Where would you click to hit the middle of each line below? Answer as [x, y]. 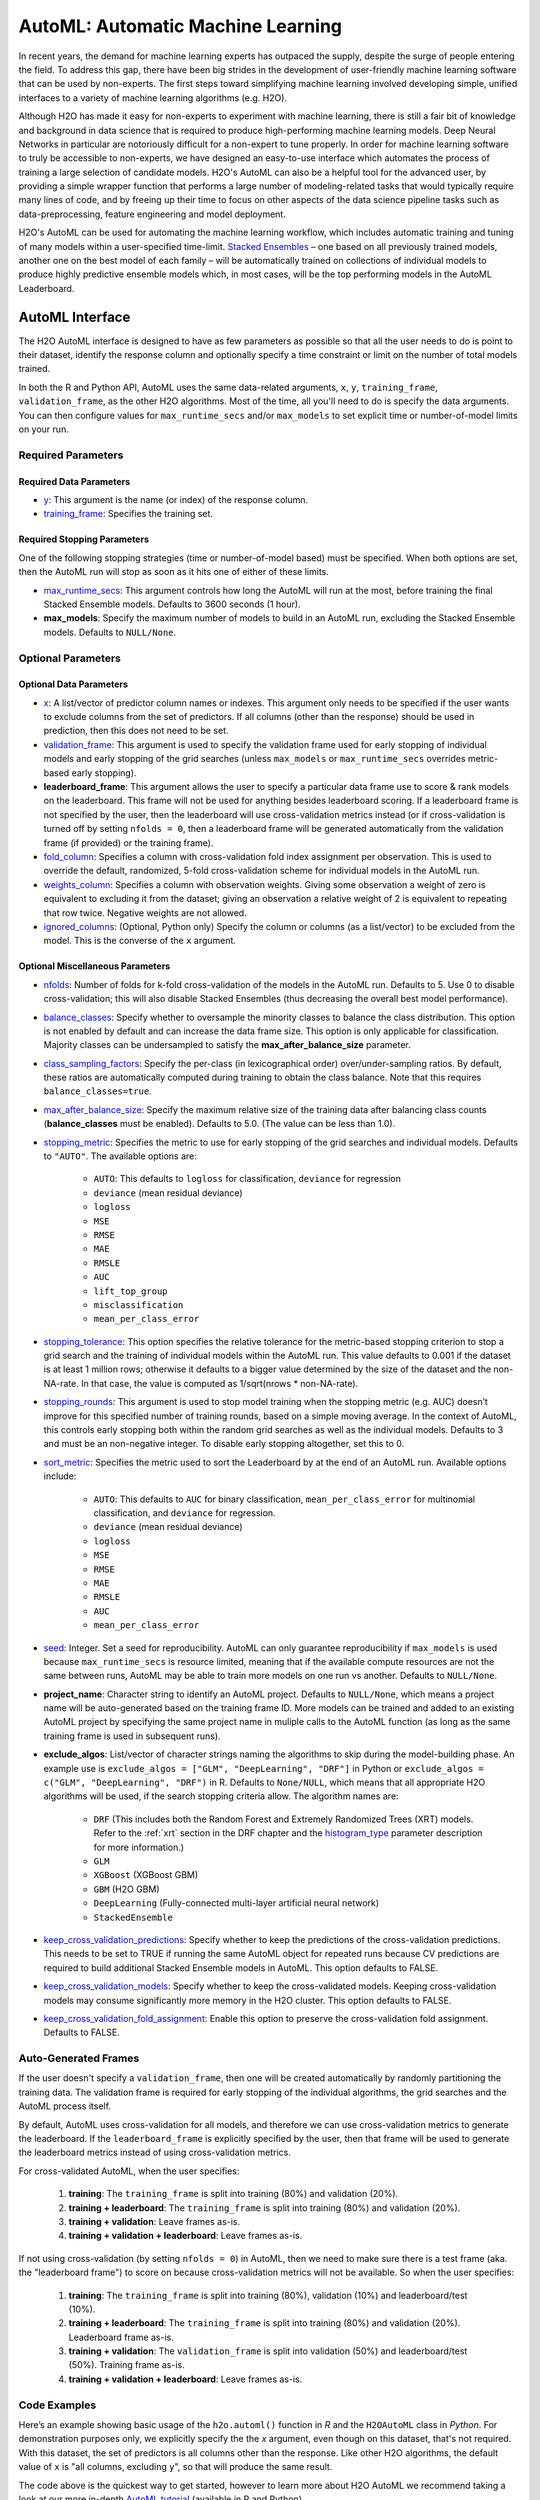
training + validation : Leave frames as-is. [154, 2221]
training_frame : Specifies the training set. [128, 514]
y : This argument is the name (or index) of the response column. [176, 499]
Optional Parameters [70, 658]
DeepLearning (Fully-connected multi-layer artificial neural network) [236, 1903]
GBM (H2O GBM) [126, 1889]
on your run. [43, 429]
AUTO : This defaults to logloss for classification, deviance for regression [247, 1179]
